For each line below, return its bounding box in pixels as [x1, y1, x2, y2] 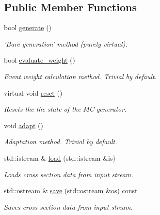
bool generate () [4, 22, 52, 33]
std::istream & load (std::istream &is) [4, 152, 115, 163]
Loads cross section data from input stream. [4, 169, 133, 179]
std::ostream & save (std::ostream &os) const [4, 185, 138, 196]
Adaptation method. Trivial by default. [4, 136, 117, 147]
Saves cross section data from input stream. [4, 201, 133, 212]
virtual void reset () [4, 87, 63, 98]
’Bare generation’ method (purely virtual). [4, 38, 128, 49]
